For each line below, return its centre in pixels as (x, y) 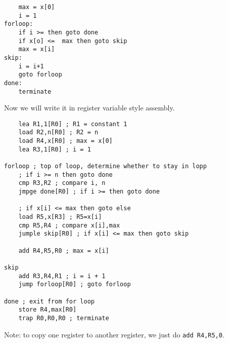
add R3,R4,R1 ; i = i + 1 (62, 276)
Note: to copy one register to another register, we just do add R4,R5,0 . (114, 334)
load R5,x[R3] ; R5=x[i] (60, 217)
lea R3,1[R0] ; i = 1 (55, 149)
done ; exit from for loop (49, 301)
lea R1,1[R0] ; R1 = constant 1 (73, 124)
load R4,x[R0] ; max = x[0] (65, 141)
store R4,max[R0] (48, 310)
